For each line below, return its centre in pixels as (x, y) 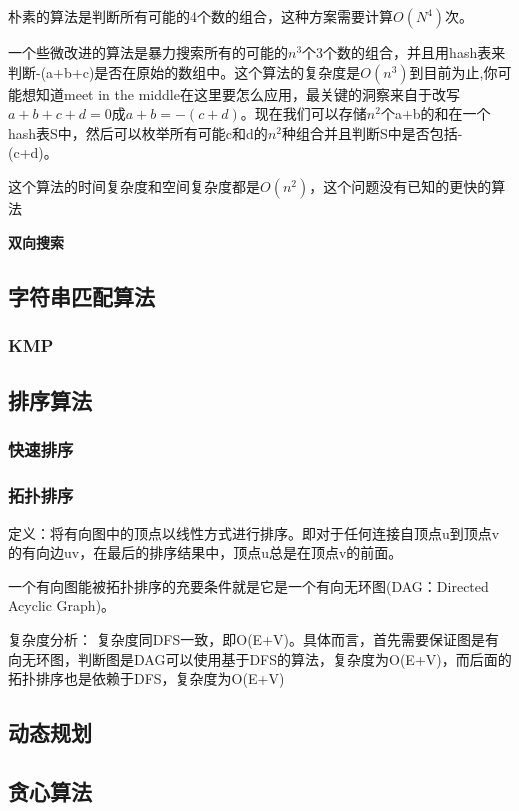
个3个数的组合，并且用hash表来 (404, 52)
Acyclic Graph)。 (62, 605)
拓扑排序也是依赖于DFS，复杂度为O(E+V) (146, 678)
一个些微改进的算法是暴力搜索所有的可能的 (148, 52)
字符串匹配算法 (81, 295)
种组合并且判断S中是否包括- (372, 132)
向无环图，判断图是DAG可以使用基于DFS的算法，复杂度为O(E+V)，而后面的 (260, 658)
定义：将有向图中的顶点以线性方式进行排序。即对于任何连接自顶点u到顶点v (254, 532)
